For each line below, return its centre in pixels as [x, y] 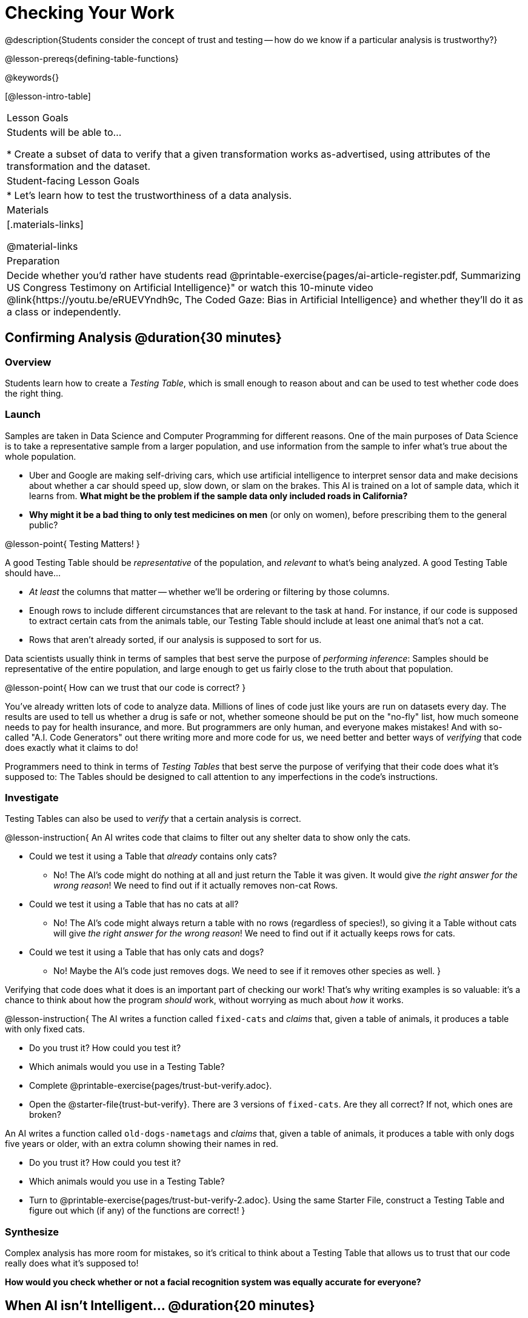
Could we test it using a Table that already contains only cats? [153, 856]
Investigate [32, 798]
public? [44, 525]
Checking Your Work [90, 13]
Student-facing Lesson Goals [73, 180]
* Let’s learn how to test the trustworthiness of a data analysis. [149, 195]
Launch [23, 415]
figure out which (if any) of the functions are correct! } [137, 1211]
